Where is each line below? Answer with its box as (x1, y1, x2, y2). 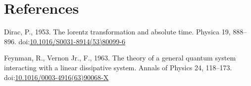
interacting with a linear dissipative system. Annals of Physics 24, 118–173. (4, 62, 232, 72)
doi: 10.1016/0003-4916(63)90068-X (4, 72, 109, 82)
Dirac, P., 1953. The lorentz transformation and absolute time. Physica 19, (4, 27, 231, 37)
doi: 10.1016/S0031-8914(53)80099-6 (18, 36, 126, 46)
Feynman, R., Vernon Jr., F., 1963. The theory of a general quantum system (4, 53, 236, 63)
